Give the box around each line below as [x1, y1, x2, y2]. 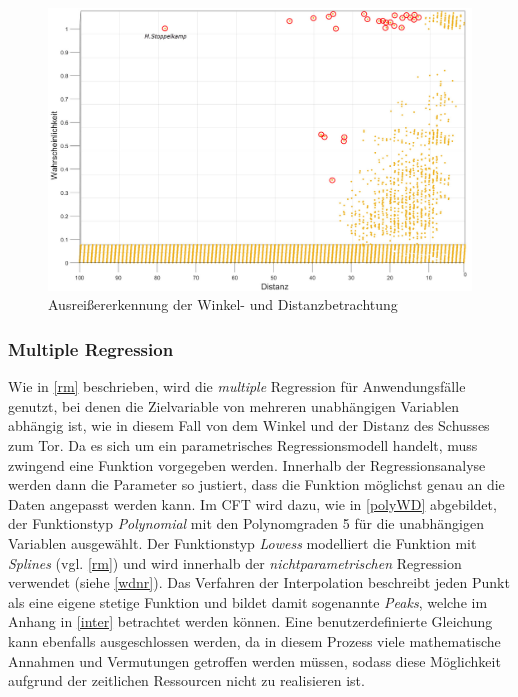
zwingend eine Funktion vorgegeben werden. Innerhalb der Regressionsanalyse [8, 454, 486, 475]
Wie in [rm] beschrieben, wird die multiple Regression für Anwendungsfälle [8, 376, 466, 397]
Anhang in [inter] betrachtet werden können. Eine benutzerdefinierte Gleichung [8, 611, 493, 632]
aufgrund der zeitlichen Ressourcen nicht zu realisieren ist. [8, 670, 365, 691]
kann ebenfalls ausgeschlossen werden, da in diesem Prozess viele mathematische [8, 630, 501, 651]
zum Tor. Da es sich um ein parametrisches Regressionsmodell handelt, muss [8, 434, 478, 455]
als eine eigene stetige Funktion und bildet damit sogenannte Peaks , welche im [8, 591, 488, 612]
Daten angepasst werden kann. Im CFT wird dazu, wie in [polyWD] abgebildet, [8, 493, 497, 514]
